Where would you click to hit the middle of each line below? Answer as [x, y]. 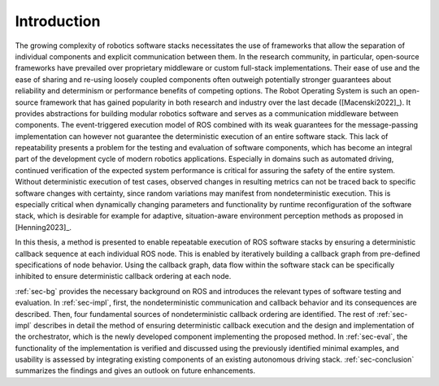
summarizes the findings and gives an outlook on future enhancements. [135, 371]
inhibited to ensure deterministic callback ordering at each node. [123, 276]
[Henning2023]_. [43, 227]
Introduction [58, 21]
